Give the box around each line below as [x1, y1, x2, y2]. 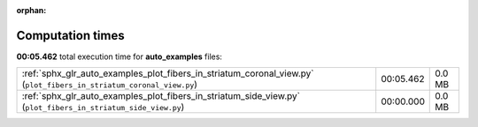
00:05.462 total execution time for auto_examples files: [16, 51, 223, 62]
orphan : [16, 5, 47, 15]
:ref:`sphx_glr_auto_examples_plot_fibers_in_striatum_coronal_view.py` [21, 67, 314, 79]
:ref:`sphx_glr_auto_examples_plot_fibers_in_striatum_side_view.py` [21, 90, 301, 102]
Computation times [16, 27, 125, 43]
